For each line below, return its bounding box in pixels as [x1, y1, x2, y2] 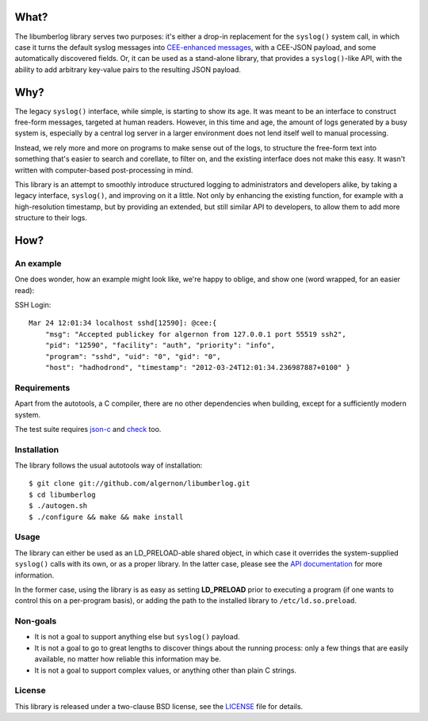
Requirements [14, 382, 71, 393]
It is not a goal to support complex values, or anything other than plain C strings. [34, 666, 297, 675]
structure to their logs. [14, 213, 87, 223]
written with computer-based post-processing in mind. [14, 165, 193, 174]
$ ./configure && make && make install [29, 512, 184, 521]
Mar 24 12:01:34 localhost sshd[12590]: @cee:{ [29, 319, 217, 328]
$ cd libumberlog [29, 490, 96, 499]
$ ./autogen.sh [29, 502, 88, 510]
